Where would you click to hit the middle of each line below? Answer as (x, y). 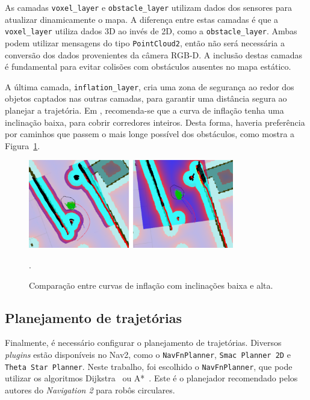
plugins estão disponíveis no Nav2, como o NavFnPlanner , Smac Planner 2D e (148, 355)
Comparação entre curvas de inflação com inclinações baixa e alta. (151, 285)
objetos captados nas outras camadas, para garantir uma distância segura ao (146, 98)
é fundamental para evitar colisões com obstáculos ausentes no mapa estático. (148, 66)
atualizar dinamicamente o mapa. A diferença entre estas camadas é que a (142, 19)
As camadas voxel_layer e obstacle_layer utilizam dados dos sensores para (149, 7)
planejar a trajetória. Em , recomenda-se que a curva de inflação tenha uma (144, 110)
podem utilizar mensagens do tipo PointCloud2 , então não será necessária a (145, 42)
